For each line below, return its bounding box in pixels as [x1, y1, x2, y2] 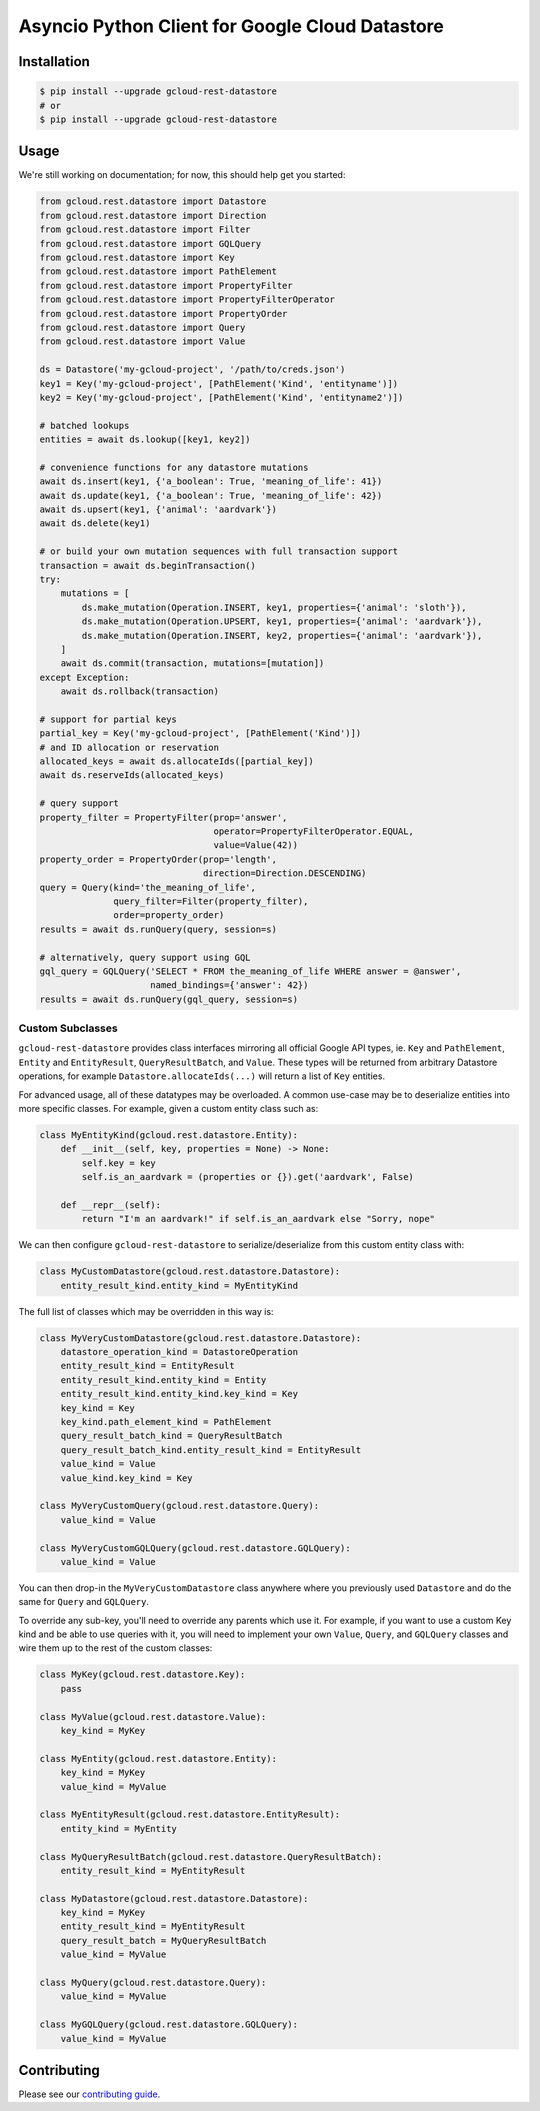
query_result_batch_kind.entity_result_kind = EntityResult [60, 1444, 362, 1455]
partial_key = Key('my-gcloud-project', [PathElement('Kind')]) [39, 728, 362, 739]
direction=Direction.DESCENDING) [202, 868, 367, 879]
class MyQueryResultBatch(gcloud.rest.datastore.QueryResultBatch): [39, 1851, 383, 1862]
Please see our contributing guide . [18, 2088, 161, 2100]
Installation [18, 53, 90, 70]
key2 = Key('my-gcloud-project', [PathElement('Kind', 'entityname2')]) [39, 391, 404, 403]
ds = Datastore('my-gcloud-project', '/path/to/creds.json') [39, 364, 346, 375]
